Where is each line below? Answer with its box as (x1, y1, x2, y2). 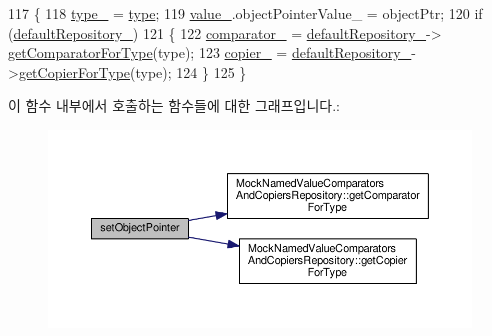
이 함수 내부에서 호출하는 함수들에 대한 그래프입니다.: (8, 95, 340, 116)
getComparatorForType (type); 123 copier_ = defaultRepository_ (8, 42, 412, 63)
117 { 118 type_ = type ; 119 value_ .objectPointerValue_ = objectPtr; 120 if (8, 3, 483, 23)
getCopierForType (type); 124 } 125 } (18, 61, 247, 82)
